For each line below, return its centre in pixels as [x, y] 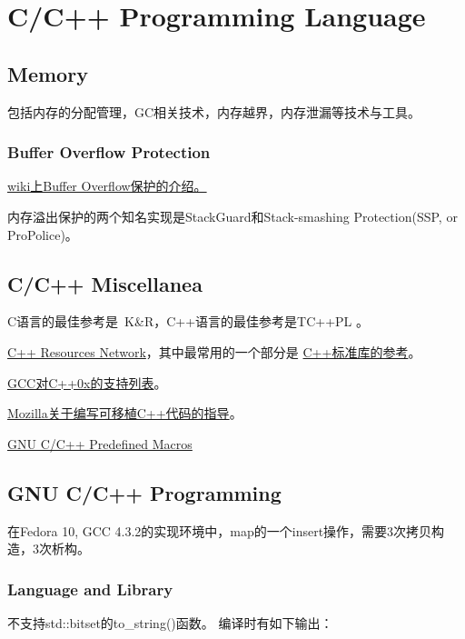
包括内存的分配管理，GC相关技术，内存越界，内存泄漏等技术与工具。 [214, 111]
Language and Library [90, 589]
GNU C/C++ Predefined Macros [100, 443]
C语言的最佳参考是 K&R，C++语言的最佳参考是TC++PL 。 [188, 321]
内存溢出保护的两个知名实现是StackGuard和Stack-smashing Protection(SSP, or [232, 216]
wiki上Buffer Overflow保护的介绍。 [107, 186]
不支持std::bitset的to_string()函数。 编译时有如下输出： [170, 622]
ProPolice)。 [43, 234]
